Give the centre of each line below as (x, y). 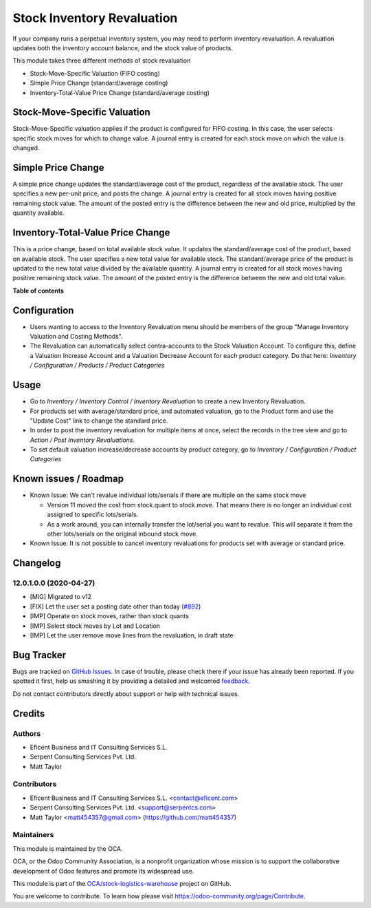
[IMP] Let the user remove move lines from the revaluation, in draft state (132, 635)
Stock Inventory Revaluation (95, 18)
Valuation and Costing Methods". (76, 337)
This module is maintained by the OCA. (68, 848)
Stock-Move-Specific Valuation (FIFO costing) (95, 73)
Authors (27, 733)
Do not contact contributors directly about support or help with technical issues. (126, 694)
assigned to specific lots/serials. (93, 515)
